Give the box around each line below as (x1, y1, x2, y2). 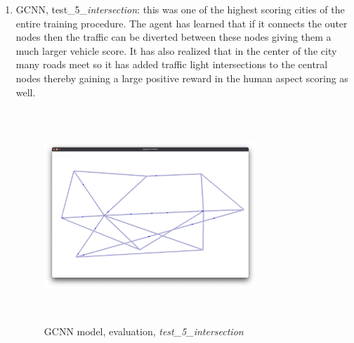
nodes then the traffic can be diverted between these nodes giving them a (15, 30, 332, 44)
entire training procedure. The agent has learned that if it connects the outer (15, 15, 348, 30)
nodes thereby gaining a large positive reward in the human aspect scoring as (15, 70, 348, 85)
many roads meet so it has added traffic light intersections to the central (15, 57, 328, 72)
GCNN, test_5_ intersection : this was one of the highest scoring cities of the (15, 2, 345, 16)
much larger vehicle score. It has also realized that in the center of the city (15, 43, 337, 58)
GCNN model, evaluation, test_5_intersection (44, 324, 244, 339)
